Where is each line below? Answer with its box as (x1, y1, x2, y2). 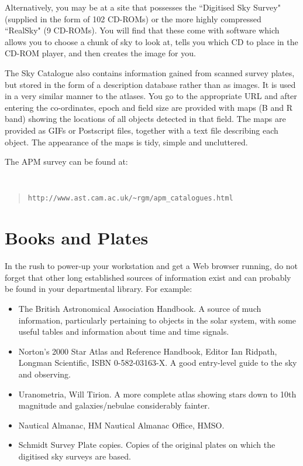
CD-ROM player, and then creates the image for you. (5, 47, 196, 59)
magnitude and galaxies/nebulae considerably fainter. (18, 399, 210, 411)
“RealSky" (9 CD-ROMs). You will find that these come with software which (5, 24, 280, 36)
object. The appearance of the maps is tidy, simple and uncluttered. (5, 135, 248, 148)
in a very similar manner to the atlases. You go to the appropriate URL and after (5, 90, 297, 102)
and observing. (18, 368, 71, 380)
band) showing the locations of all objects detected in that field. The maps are (5, 113, 286, 125)
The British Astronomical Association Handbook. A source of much (18, 302, 261, 314)
